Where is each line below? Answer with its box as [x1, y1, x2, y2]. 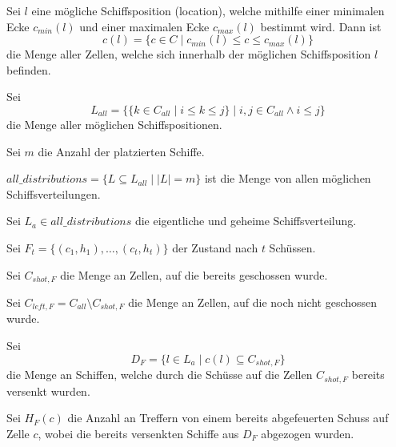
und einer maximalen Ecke [79, 18, 210, 34]
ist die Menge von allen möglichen [204, 170, 371, 187]
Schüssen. [269, 239, 316, 256]
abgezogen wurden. [261, 425, 354, 441]
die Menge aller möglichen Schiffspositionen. [6, 115, 222, 132]
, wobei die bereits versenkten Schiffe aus [38, 425, 239, 441]
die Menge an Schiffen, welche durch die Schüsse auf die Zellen [6, 366, 313, 383]
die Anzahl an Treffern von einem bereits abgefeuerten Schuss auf [67, 409, 389, 426]
